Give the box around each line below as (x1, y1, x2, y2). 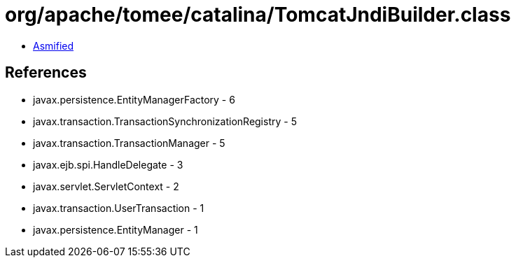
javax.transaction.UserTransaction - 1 (33, 201, 204, 214)
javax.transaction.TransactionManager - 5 (33, 136, 225, 149)
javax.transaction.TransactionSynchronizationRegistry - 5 (33, 115, 297, 127)
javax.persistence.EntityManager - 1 (33, 223, 198, 236)
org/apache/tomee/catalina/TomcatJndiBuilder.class (5, 3, 511, 27)
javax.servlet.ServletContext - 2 (33, 180, 179, 192)
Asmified (33, 39, 74, 52)
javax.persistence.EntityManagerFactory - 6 (33, 93, 235, 106)
